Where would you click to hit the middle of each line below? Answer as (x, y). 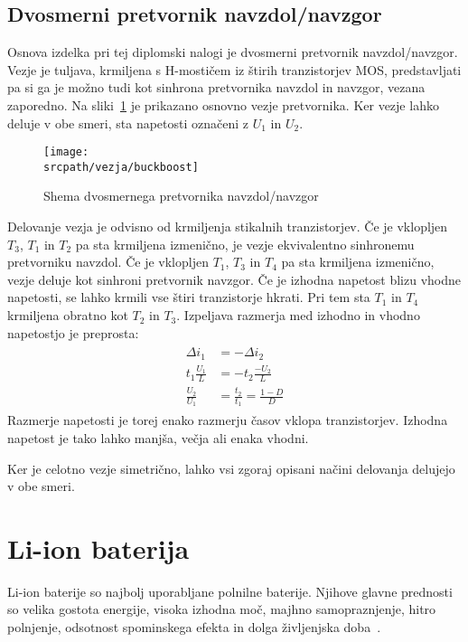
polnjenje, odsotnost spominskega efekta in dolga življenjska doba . (194, 627)
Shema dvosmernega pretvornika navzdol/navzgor (181, 196)
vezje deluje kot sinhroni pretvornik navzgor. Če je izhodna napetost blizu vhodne (234, 279)
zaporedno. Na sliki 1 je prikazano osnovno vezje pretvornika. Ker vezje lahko (223, 104)
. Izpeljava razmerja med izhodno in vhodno (298, 315)
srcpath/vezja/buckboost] (121, 167)
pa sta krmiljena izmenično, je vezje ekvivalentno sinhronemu (245, 244)
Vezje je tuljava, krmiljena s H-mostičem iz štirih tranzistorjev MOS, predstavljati (234, 69)
